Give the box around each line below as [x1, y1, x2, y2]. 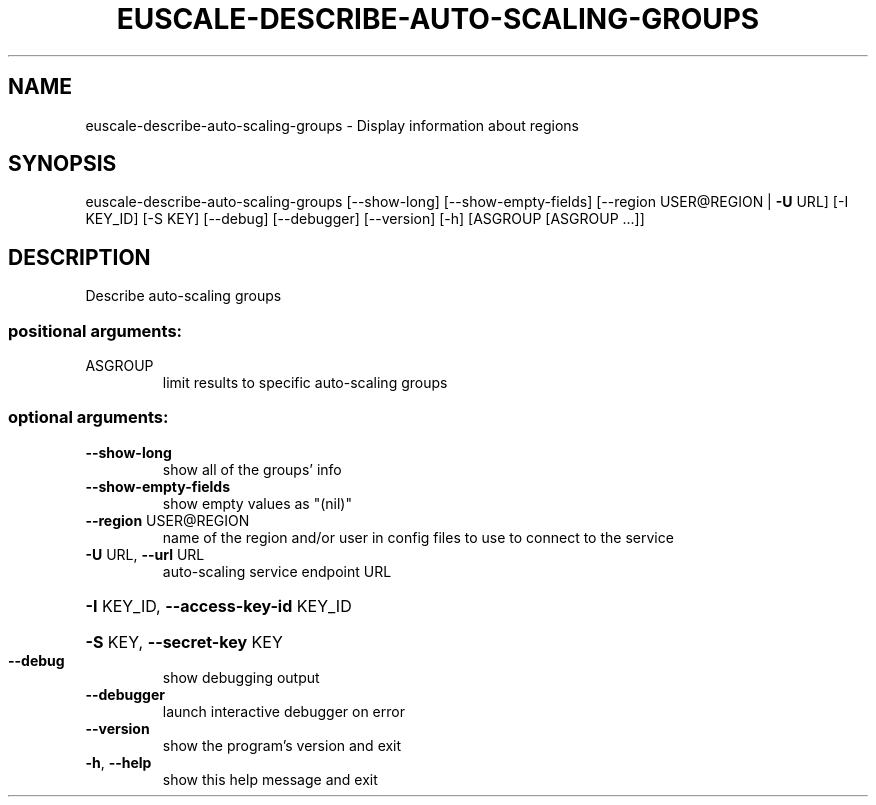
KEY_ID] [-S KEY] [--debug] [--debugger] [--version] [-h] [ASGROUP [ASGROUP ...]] [85, 210, 645, 228]
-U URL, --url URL [85, 545, 205, 563]
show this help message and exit [162, 770, 378, 788]
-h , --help [85, 753, 152, 771]
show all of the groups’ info [162, 460, 342, 478]
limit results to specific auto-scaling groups [162, 374, 448, 392]
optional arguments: [8, 407, 169, 428]
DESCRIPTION [8, 244, 151, 270]
